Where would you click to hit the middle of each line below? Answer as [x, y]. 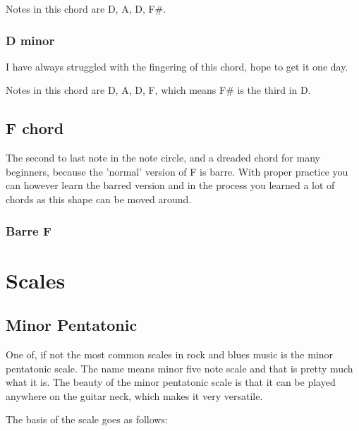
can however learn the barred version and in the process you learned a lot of [170, 185]
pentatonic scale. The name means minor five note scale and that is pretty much [179, 368]
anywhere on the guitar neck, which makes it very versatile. [134, 395]
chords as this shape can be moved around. [99, 199]
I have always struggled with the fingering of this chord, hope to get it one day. [177, 66]
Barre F [29, 230]
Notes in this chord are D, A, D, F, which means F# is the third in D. [158, 90]
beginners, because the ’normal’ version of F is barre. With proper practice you [177, 171]
